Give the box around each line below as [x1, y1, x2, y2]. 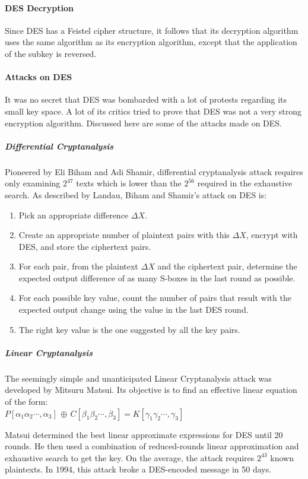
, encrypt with [246, 229, 298, 241]
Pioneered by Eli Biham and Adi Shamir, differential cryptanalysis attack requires [5, 165, 303, 177]
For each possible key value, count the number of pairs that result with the [18, 291, 291, 304]
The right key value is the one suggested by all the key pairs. [18, 323, 240, 335]
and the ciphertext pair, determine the [157, 260, 297, 272]
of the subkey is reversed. [5, 47, 97, 59]
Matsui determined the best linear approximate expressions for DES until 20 [5, 428, 283, 440]
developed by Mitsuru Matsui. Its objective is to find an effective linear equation [5, 383, 297, 396]
